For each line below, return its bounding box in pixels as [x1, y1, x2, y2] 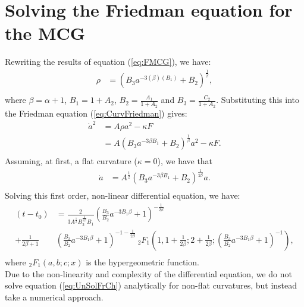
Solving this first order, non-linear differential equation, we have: [5, 189, 240, 202]
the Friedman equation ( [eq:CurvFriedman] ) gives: [5, 106, 187, 119]
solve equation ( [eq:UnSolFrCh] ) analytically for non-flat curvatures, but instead [5, 279, 297, 292]
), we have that [157, 155, 213, 167]
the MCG [5, 21, 86, 45]
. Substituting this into [216, 93, 300, 106]
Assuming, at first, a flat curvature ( [5, 155, 137, 167]
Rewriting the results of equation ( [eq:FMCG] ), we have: [5, 55, 211, 68]
